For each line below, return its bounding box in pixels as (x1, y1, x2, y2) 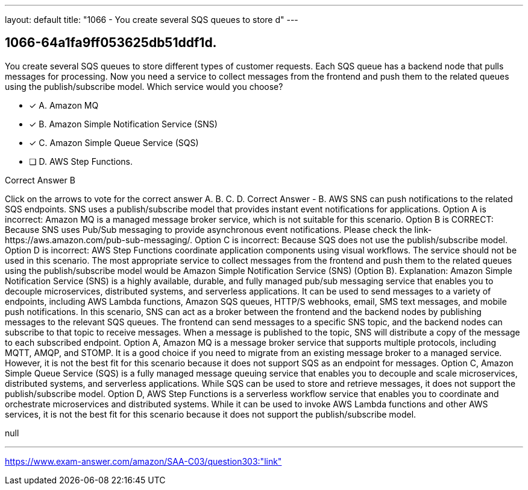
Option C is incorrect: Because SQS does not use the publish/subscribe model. (195, 234, 508, 245)
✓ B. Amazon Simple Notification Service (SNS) (29, 118, 218, 129)
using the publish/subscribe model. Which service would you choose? (5, 81, 283, 92)
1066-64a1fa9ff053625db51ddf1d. (5, 35, 217, 51)
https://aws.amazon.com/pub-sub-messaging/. (5, 234, 193, 245)
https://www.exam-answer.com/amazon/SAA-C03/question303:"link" (5, 456, 282, 466)
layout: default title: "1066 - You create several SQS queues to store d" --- (5, 14, 298, 25)
